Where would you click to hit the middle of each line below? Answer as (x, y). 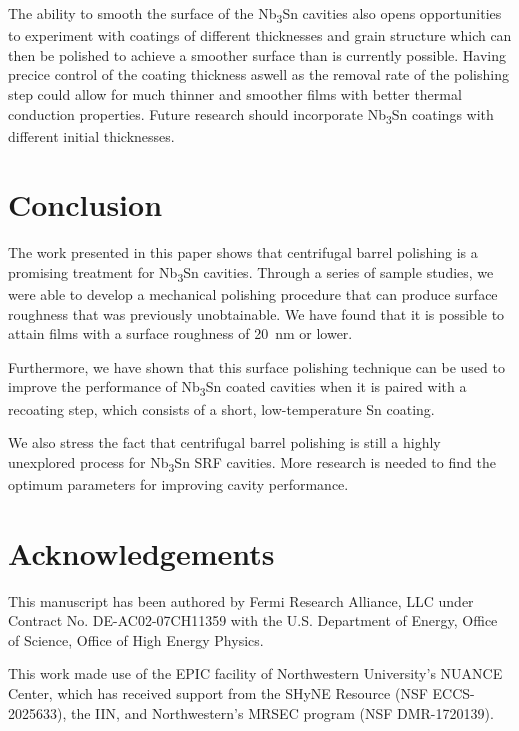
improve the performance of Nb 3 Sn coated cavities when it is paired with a (237, 388)
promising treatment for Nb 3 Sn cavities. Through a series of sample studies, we (251, 273)
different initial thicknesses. (91, 135)
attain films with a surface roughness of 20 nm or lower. (180, 333)
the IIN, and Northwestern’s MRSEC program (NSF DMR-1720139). (282, 712)
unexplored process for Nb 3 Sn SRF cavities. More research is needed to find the (252, 463)
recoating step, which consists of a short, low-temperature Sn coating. (221, 408)
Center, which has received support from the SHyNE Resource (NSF (218, 692)
